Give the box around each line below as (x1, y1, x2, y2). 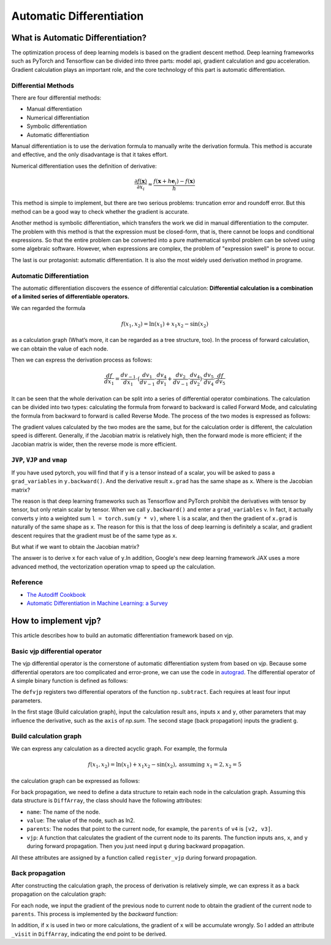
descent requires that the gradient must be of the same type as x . (11, 532, 178, 539)
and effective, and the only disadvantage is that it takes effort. (11, 151, 168, 158)
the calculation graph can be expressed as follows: (11, 777, 140, 784)
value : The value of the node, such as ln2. (26, 817, 135, 824)
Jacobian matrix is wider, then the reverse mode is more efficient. (11, 440, 177, 448)
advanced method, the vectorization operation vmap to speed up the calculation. (11, 562, 216, 570)
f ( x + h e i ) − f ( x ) (153, 177, 196, 186)
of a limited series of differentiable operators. (11, 293, 130, 300)
